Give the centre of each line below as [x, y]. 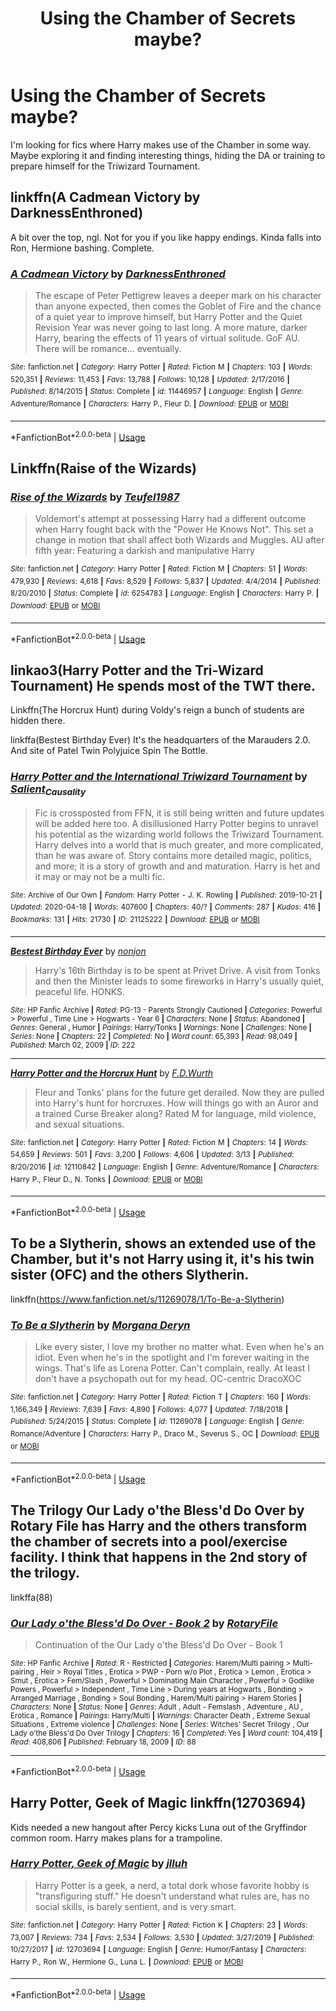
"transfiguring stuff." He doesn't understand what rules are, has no [172, 1896]
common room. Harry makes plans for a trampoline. [116, 1838]
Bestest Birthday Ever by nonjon [78, 951]
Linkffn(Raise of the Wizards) [104, 468]
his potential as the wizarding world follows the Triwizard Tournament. [179, 834]
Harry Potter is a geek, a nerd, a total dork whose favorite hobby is [172, 1885]
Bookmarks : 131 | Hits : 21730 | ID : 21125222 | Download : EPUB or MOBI [135, 919]
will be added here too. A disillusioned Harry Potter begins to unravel [176, 823]
